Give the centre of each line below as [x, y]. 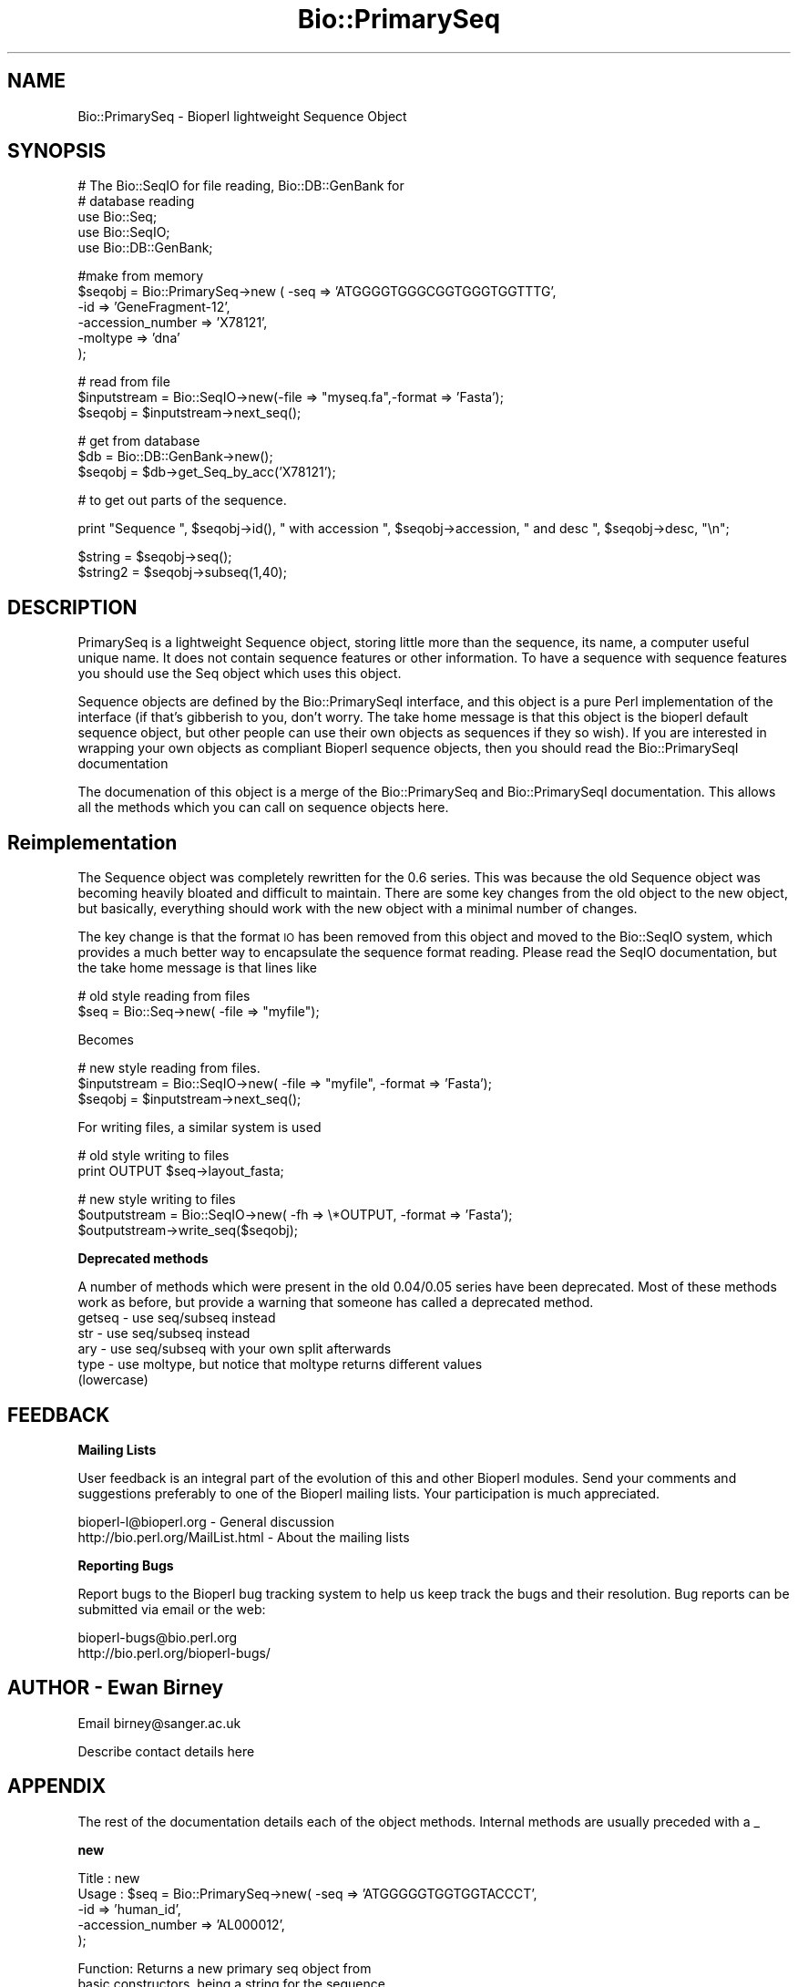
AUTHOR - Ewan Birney [116, 1688]
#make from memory [141, 276]
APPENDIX [57, 1786]
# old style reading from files [164, 996]
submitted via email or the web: [172, 1609]
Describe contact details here [166, 1751]
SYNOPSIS [57, 151]
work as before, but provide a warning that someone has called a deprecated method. [336, 1302]
